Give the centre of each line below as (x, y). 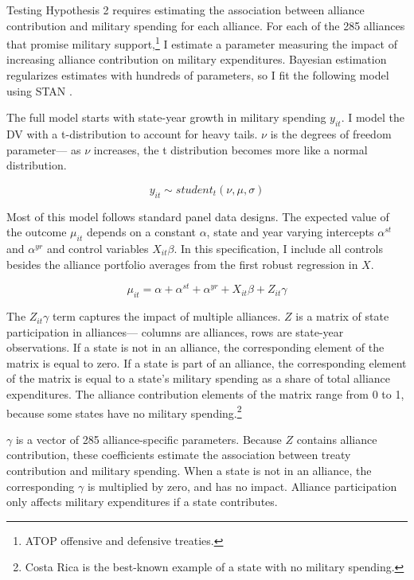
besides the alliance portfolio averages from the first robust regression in (182, 264)
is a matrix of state (342, 316)
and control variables (98, 248)
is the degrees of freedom (331, 134)
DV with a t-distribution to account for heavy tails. (132, 134)
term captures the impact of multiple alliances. (166, 316)
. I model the (373, 117)
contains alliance (337, 439)
